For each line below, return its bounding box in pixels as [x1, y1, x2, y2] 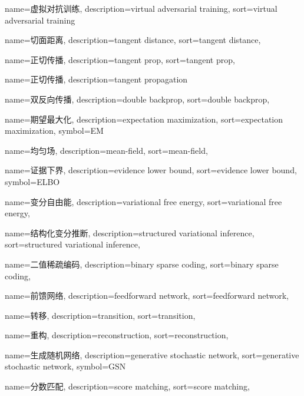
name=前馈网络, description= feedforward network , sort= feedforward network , [5, 289, 289, 302]
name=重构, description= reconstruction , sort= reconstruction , [5, 329, 229, 341]
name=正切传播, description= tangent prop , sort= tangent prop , [5, 53, 235, 65]
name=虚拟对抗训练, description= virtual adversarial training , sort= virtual [5, 2, 277, 14]
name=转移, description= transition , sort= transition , [5, 309, 196, 321]
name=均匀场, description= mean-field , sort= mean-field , [5, 144, 208, 156]
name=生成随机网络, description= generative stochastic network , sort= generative [5, 348, 299, 361]
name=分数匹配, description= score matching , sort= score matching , [5, 380, 250, 392]
